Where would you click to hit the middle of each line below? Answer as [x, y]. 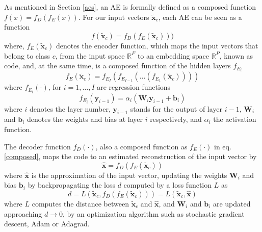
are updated [232, 203]
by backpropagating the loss [71, 185]
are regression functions [134, 87]
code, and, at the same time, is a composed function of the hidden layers [117, 66]
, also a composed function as [141, 146]
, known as [236, 55]
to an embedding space [173, 55]
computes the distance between [80, 203]
